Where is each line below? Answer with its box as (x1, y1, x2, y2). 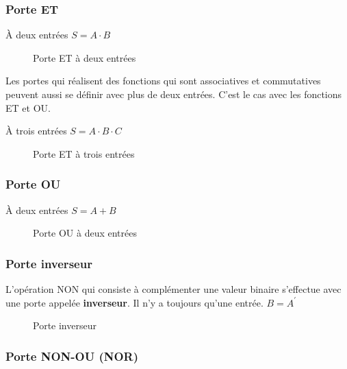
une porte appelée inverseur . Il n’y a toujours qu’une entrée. (5, 295, 264, 309)
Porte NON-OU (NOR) (5, 347, 139, 364)
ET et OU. (5, 100, 51, 115)
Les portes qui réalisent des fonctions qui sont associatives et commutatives (5, 73, 321, 88)
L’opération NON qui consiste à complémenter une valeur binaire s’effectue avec (5, 282, 342, 296)
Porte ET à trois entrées (33, 146, 135, 160)
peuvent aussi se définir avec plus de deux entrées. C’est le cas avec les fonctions (5, 87, 342, 101)
